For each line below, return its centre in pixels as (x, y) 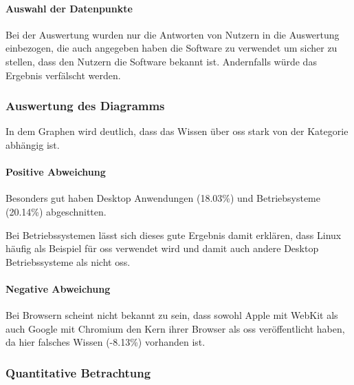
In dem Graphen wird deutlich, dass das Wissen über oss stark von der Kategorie (177, 131)
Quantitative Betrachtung (78, 372)
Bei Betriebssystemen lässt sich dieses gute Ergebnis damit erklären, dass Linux (174, 235)
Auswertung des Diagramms (85, 106)
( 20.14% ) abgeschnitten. (56, 211)
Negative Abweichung (58, 288)
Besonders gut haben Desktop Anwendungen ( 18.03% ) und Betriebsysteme (163, 198)
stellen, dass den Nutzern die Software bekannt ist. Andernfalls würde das (161, 61)
